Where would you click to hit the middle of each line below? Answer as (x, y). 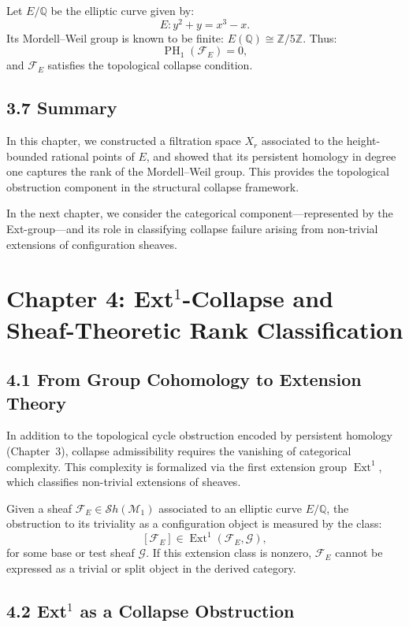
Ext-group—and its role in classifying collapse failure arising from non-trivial (192, 229)
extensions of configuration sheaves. (92, 244)
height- (363, 141)
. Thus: (320, 37)
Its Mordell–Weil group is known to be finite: (115, 37)
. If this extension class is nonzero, (229, 553)
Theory (37, 402)
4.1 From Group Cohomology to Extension (184, 379)
